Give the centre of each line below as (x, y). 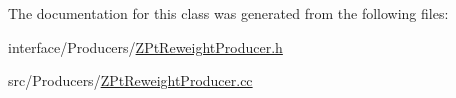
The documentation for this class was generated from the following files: (228, 13)
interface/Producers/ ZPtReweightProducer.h (145, 46)
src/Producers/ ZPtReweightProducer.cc (130, 80)
